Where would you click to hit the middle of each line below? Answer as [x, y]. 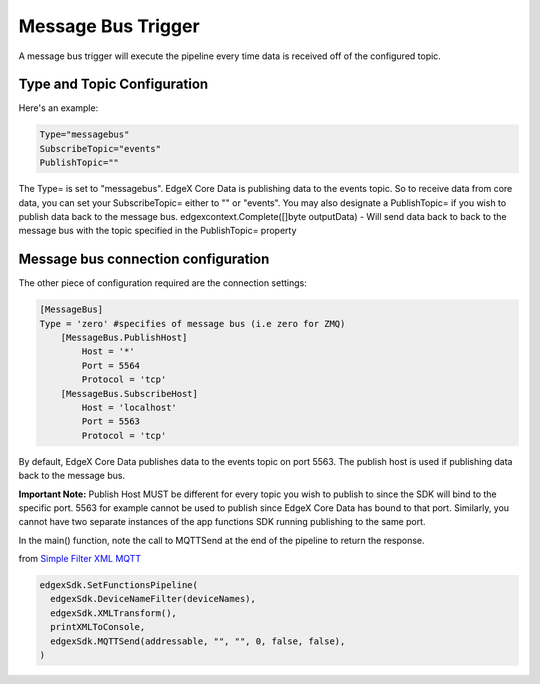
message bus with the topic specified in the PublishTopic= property [157, 231]
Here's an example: [58, 108]
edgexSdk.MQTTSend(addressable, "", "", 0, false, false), [198, 641]
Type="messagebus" [84, 134]
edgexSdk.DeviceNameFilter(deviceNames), [153, 599]
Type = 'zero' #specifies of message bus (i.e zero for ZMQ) [192, 323]
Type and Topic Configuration [113, 84]
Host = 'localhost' [129, 407]
